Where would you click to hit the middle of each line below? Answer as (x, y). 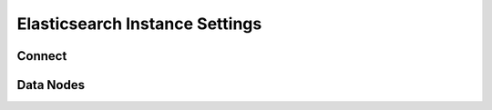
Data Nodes (51, 85)
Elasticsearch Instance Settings (139, 24)
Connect (42, 56)
